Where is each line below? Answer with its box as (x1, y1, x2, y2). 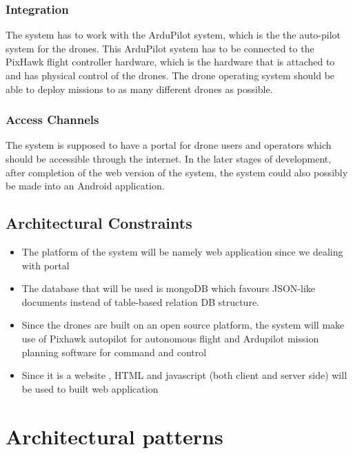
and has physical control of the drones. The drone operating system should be (6, 68, 335, 82)
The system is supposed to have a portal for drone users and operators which (6, 138, 332, 152)
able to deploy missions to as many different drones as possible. (6, 81, 273, 96)
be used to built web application (21, 381, 159, 395)
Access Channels (6, 111, 99, 128)
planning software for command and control (21, 344, 207, 359)
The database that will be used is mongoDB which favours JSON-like (21, 281, 315, 296)
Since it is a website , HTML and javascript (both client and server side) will (21, 368, 347, 382)
